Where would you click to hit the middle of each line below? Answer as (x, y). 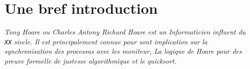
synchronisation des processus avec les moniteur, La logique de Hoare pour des (123, 51)
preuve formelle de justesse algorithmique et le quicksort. (91, 60)
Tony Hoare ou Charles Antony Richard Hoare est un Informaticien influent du (125, 32)
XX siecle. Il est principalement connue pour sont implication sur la (106, 41)
